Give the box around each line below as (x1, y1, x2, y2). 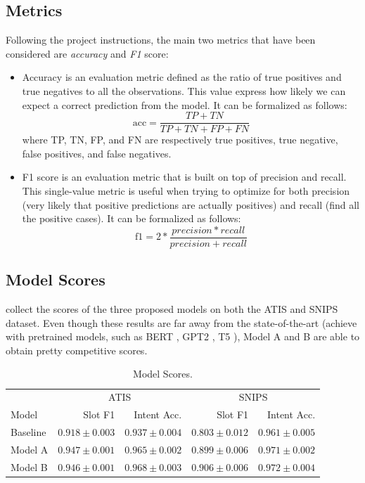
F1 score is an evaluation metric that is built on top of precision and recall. (22, 169, 347, 184)
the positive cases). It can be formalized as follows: (22, 211, 241, 226)
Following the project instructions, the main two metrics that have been (6, 32, 316, 47)
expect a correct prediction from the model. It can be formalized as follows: (22, 97, 347, 112)
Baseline (11, 424, 46, 439)
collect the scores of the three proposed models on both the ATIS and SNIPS (6, 302, 338, 316)
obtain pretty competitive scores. (6, 342, 148, 357)
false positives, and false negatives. (22, 146, 172, 160)
